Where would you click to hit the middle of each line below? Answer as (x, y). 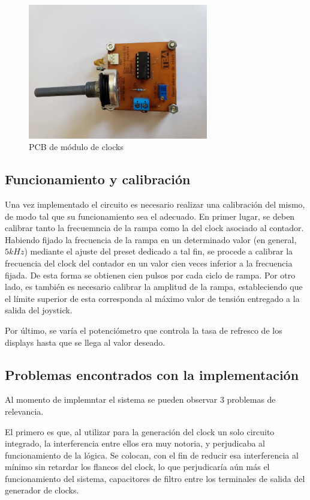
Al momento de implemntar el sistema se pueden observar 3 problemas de (140, 399)
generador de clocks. (42, 490)
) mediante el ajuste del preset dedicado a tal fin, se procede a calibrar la (159, 251)
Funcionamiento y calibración (98, 179)
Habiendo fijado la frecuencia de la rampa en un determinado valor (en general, (151, 239)
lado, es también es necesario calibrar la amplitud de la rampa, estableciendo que (154, 287)
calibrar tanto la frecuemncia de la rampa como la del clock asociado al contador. (154, 228)
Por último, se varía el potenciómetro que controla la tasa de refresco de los (144, 330)
